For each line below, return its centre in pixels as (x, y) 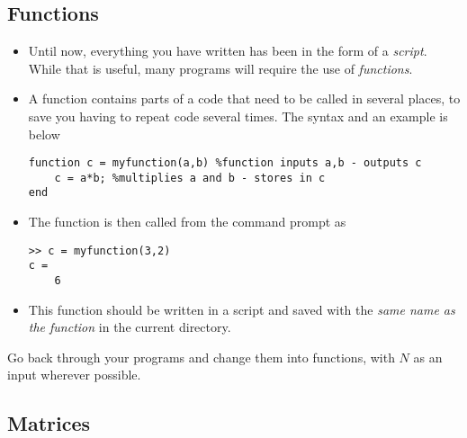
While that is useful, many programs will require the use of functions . (220, 68)
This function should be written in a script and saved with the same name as (242, 309)
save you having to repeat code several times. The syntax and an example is (238, 116)
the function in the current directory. (130, 327)
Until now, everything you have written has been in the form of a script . (228, 51)
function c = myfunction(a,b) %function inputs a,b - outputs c (225, 163)
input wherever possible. (74, 375)
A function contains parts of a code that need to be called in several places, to (244, 98)
